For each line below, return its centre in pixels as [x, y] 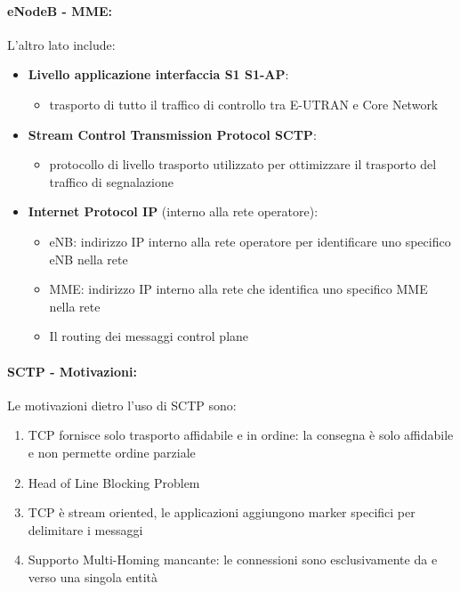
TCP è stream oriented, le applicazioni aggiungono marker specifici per [222, 512]
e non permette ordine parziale [112, 452]
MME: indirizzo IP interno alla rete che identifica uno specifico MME [238, 289]
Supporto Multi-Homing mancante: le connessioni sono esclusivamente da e [233, 560]
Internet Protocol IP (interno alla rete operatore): [173, 211]
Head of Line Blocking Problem [114, 482]
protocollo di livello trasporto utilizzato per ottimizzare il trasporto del [243, 164]
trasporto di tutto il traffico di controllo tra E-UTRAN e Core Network [244, 104]
